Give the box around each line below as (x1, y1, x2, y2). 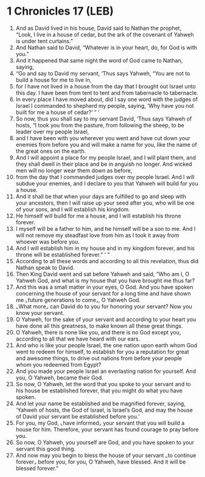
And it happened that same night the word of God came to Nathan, (15, 57, 183, 64)
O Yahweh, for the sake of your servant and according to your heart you (15, 316, 196, 323)
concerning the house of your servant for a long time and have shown (15, 289, 191, 297)
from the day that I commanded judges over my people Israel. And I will (15, 173, 195, 180)
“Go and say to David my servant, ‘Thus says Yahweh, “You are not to (15, 69, 190, 77)
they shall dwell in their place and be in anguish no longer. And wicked (15, 160, 192, 168)
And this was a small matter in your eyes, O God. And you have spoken (15, 283, 193, 291)
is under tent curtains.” (15, 37, 74, 44)
